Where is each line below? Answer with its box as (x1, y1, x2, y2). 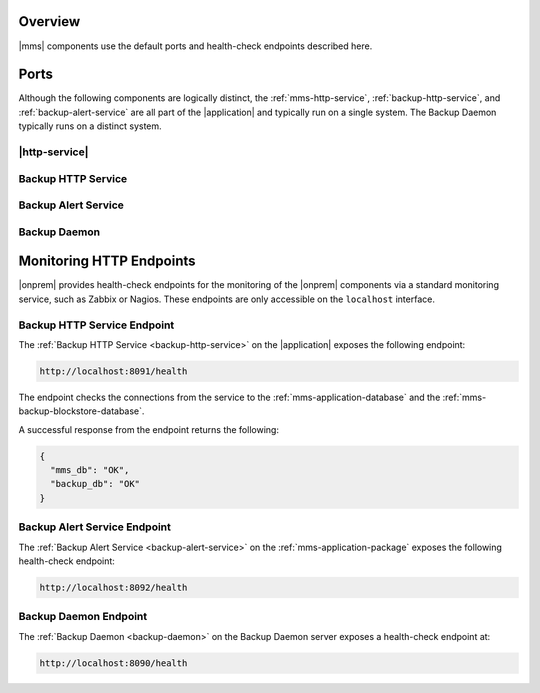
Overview (18, 13, 81, 30)
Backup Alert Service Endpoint (18, 520, 172, 534)
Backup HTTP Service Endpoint (18, 318, 175, 332)
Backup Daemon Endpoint (18, 610, 148, 624)
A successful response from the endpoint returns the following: (18, 423, 280, 435)
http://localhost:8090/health (39, 657, 188, 669)
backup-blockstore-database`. (18, 405, 145, 417)
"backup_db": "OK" (50, 478, 140, 490)
